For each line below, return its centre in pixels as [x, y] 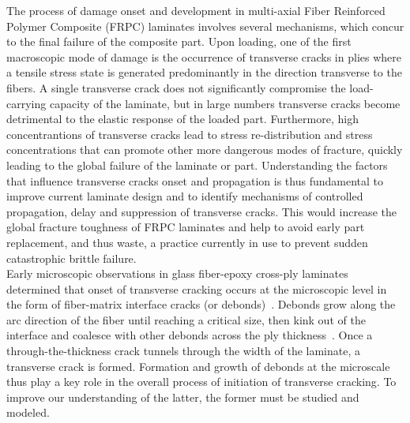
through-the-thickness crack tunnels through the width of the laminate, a [183, 351]
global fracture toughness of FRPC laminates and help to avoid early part [186, 227]
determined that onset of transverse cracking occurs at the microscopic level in [197, 288]
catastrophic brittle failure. [71, 258]
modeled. [28, 412]
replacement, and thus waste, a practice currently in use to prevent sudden [187, 242]
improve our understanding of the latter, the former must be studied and [183, 397]
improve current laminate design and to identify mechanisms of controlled [185, 196]
